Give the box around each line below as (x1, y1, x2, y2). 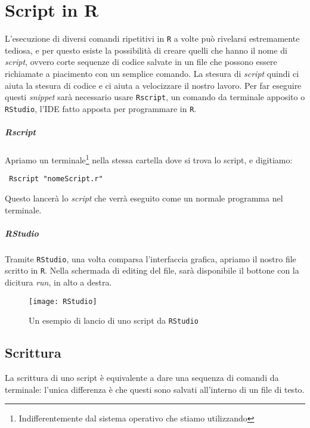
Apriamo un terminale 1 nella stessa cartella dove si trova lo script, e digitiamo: (5, 152, 293, 166)
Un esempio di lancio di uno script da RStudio (29, 314, 199, 327)
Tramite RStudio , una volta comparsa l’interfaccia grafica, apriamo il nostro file (5, 252, 296, 265)
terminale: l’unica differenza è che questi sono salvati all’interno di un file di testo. (5, 383, 305, 395)
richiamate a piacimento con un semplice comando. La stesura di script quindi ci (5, 67, 299, 79)
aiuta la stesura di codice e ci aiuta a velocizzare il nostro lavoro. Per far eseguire (5, 79, 302, 91)
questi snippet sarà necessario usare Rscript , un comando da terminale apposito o (5, 91, 305, 103)
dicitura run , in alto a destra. (5, 276, 112, 288)
